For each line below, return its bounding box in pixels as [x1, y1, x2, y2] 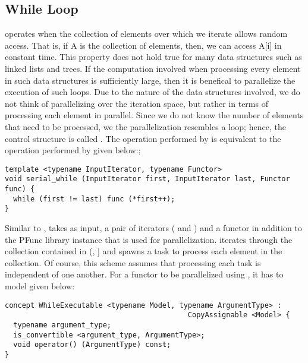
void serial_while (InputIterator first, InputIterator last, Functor [5, 175, 290, 184]
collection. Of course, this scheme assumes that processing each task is [5, 256, 261, 269]
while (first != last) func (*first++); [13, 194, 175, 203]
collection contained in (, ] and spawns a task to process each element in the [5, 245, 282, 257]
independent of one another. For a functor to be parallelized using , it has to [5, 268, 284, 280]
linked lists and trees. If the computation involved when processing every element [5, 62, 301, 74]
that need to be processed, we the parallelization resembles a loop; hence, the [5, 120, 286, 132]
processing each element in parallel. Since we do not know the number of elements [5, 109, 304, 121]
